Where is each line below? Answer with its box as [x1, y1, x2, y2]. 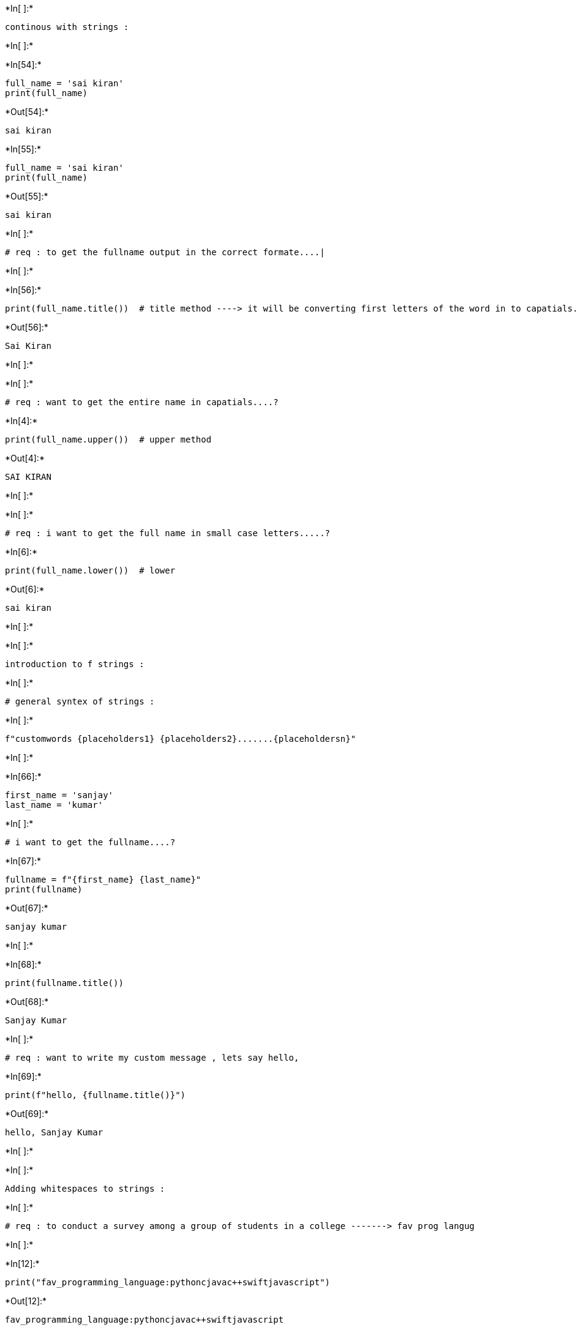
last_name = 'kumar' [5, 800, 103, 810]
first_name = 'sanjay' [5, 790, 114, 800]
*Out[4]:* [5, 453, 45, 463]
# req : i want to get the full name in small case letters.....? [5, 528, 331, 538]
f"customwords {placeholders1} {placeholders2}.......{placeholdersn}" [5, 734, 356, 744]
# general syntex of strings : [5, 697, 155, 706]
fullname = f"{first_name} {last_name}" [5, 875, 201, 884]
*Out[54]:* [5, 106, 49, 117]
